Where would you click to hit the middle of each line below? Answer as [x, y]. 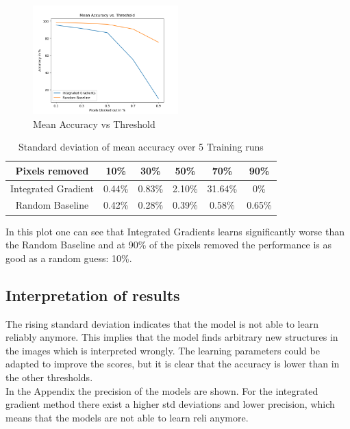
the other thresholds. [49, 377]
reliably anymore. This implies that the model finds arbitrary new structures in [172, 337]
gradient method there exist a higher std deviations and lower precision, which [170, 404]
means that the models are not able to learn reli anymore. [127, 417]
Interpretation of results [93, 295]
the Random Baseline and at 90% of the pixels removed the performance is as [168, 245]
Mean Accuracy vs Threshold [94, 123]
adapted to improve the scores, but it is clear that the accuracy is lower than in [173, 364]
